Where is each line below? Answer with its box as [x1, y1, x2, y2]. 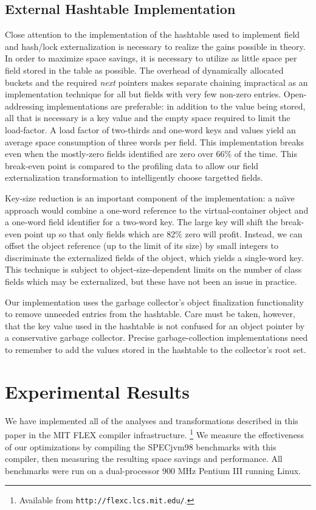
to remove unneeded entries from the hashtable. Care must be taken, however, [5, 307, 295, 320]
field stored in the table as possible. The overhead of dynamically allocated [5, 63, 284, 76]
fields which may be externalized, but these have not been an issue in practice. [5, 275, 297, 288]
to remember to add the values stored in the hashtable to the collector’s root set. [5, 343, 306, 356]
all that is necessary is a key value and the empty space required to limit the [5, 111, 290, 124]
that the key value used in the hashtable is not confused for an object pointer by [5, 319, 305, 332]
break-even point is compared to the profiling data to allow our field [5, 159, 259, 172]
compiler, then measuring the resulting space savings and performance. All [5, 452, 283, 465]
